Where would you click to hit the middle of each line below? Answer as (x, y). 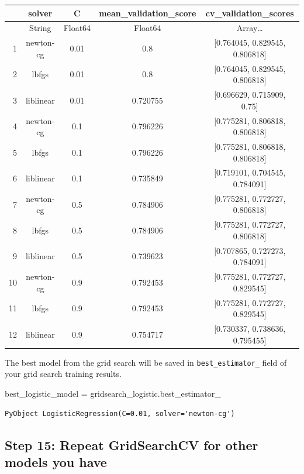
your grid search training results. (63, 374)
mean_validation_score (148, 13)
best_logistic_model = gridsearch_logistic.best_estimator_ (113, 393)
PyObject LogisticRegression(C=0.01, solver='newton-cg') (120, 413)
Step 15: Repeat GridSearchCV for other (132, 444)
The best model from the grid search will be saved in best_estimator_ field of (146, 362)
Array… (250, 28)
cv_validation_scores (250, 13)
